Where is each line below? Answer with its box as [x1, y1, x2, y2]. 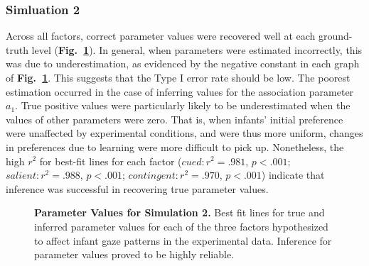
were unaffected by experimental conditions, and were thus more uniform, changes [6, 126, 363, 140]
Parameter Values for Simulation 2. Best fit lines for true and [34, 205, 325, 220]
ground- [318, 28, 353, 43]
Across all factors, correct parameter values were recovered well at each [6, 28, 316, 43]
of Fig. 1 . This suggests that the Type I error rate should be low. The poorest [6, 70, 351, 84]
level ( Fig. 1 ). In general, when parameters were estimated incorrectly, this [31, 42, 363, 57]
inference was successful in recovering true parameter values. [6, 181, 269, 196]
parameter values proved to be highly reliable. [34, 247, 235, 262]
